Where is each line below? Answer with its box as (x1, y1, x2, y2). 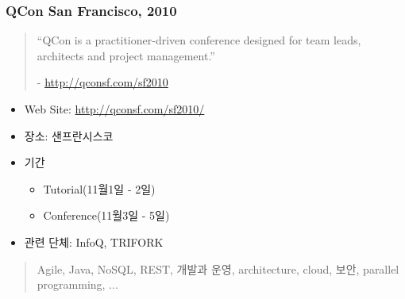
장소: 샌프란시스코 (24, 127, 114, 144)
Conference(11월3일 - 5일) (43, 207, 170, 224)
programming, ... (37, 276, 118, 293)
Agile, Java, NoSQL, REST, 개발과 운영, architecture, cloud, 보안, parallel (37, 260, 399, 277)
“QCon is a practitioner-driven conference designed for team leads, (37, 32, 361, 48)
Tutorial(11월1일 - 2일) (43, 180, 156, 197)
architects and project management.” (37, 47, 215, 63)
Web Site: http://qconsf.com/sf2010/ (24, 101, 205, 117)
